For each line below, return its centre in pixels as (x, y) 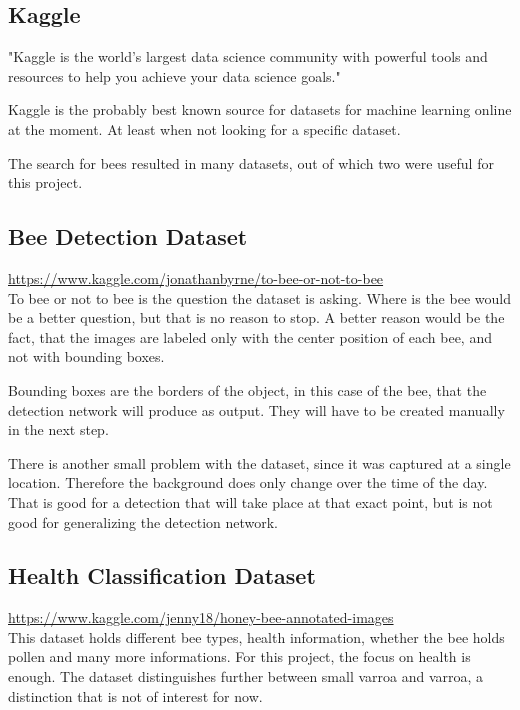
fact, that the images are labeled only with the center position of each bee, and (250, 336)
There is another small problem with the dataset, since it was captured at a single (259, 462)
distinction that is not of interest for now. (135, 695)
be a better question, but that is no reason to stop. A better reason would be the (256, 317)
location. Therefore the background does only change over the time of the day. (248, 482)
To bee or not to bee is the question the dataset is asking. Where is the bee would (259, 297)
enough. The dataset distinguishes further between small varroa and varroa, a (246, 676)
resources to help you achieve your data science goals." (174, 75)
